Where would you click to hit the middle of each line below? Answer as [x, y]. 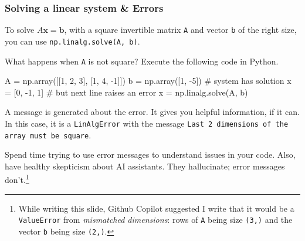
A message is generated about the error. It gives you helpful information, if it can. [152, 112]
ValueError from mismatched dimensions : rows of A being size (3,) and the [155, 220]
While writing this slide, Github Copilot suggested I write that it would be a [156, 208]
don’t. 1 [17, 179]
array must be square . [48, 135]
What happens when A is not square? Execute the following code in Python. [142, 61]
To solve [20, 30]
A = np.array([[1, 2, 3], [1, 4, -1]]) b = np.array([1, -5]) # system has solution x [148, 81]
